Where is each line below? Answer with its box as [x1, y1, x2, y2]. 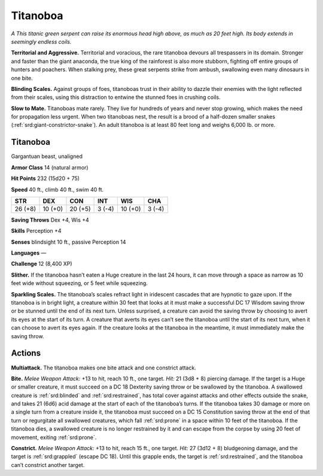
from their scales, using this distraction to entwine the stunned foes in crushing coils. [11, 93, 221, 101]
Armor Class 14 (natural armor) [11, 163, 89, 171]
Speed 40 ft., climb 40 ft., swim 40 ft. [11, 186, 104, 193]
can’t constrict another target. [11, 461, 85, 468]
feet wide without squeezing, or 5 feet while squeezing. [11, 280, 148, 287]
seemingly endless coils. [11, 38, 72, 45]
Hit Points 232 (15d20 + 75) [11, 175, 80, 182]
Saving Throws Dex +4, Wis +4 [11, 216, 89, 223]
